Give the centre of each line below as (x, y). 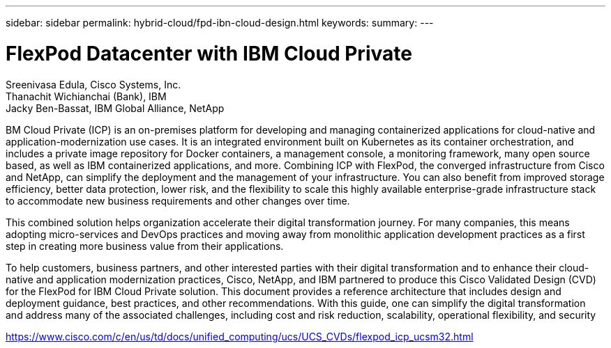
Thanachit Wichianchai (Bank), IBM (86, 96)
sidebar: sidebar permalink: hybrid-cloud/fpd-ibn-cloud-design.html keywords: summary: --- (220, 23)
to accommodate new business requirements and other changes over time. (178, 200)
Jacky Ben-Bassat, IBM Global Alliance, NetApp (115, 108)
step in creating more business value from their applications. (145, 246)
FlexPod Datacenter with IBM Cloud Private (209, 53)
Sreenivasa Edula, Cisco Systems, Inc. (93, 84)
